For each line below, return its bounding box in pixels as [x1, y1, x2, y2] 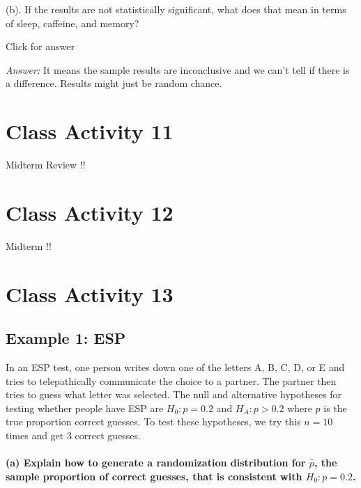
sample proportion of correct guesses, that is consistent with [6, 469, 302, 483]
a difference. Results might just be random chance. [6, 76, 222, 90]
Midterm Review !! [6, 157, 86, 172]
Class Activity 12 [6, 198, 174, 226]
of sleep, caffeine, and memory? [6, 15, 139, 30]
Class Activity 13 [6, 279, 174, 308]
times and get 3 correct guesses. [6, 427, 141, 442]
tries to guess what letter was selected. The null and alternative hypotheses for [6, 387, 342, 402]
